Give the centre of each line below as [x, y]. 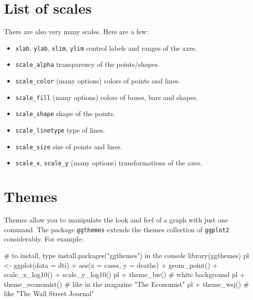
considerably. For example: [44, 239]
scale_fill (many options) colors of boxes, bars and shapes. [107, 97]
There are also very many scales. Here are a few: [76, 31]
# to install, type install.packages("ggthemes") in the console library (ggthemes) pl [126, 255]
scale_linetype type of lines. [60, 130]
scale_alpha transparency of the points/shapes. [88, 64]
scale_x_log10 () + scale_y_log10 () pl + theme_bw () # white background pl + [125, 274]
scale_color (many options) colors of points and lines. [98, 81]
